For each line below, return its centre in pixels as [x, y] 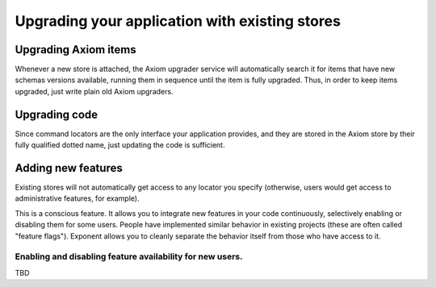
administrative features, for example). [77, 198]
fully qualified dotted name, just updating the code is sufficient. [120, 145]
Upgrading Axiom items [75, 50]
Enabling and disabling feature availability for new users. [129, 256]
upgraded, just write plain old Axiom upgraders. [94, 91]
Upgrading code [57, 114]
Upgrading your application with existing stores [178, 21]
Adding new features [69, 168]
